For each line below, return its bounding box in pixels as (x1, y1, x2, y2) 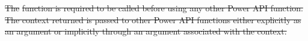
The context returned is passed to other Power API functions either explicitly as (5, 13, 301, 26)
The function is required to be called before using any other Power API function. (5, 2, 303, 14)
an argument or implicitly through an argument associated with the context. (5, 25, 287, 37)
